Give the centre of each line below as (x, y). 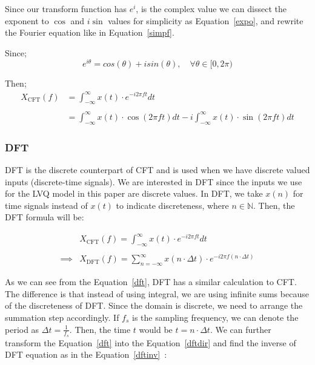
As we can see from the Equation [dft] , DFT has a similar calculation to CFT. (151, 282)
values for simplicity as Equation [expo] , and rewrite (206, 20)
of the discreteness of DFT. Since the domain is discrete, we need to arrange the (154, 305)
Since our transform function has (66, 8)
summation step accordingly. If (62, 317)
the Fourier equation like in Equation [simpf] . (90, 32)
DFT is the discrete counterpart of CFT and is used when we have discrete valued (157, 169)
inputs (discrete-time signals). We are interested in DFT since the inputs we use (154, 181)
